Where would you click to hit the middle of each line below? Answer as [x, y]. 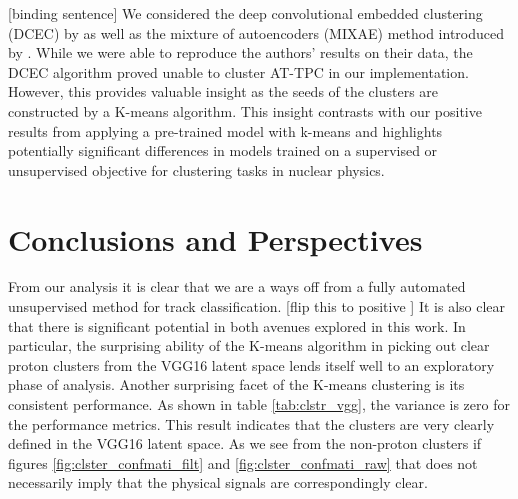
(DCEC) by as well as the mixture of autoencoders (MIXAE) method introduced [256, 32]
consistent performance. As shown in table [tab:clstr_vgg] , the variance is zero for [259, 404]
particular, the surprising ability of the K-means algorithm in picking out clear [249, 345]
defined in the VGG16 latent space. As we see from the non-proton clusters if [245, 443]
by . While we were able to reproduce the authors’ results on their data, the [240, 52]
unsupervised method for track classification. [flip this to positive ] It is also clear [257, 306]
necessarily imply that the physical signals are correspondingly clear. [218, 482]
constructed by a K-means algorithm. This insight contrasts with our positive [245, 110]
